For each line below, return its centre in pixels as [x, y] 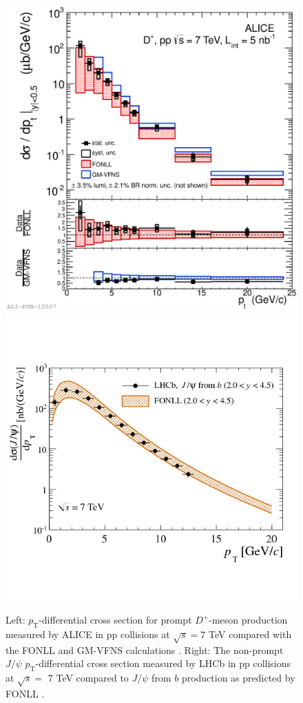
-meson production [248, 620]
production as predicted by [238, 678]
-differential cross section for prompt [115, 620]
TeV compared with [250, 634]
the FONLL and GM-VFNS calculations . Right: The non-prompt [145, 649]
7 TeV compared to [88, 678]
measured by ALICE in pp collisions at [88, 634]
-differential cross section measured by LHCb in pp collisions [163, 663]
